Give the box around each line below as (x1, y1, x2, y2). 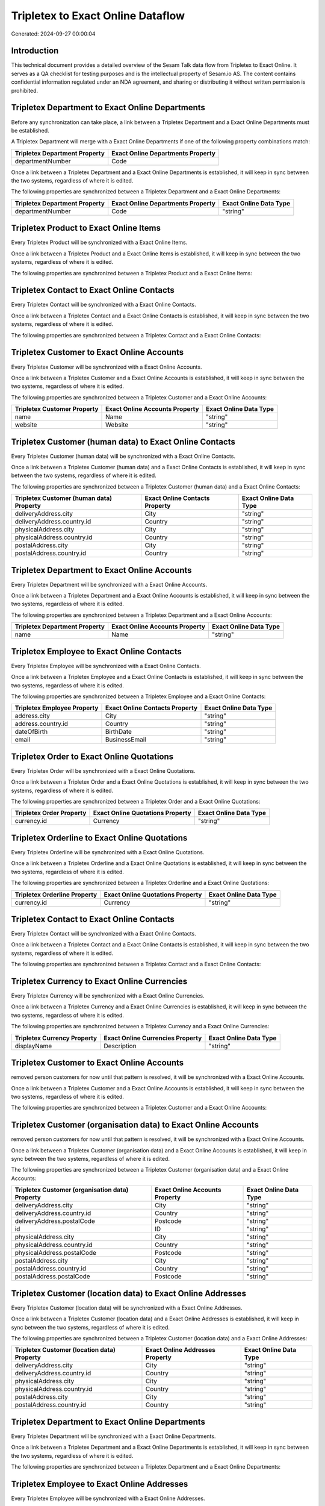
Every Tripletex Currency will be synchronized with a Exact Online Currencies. (11, 992, 205, 999)
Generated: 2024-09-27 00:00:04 (11, 30, 96, 37)
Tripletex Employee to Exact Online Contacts (11, 646, 182, 657)
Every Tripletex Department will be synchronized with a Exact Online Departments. (11, 1433, 216, 1440)
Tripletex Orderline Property (14, 890, 97, 899)
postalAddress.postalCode (14, 1272, 90, 1281)
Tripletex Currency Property (14, 1034, 97, 1042)
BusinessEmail (105, 736, 147, 744)
